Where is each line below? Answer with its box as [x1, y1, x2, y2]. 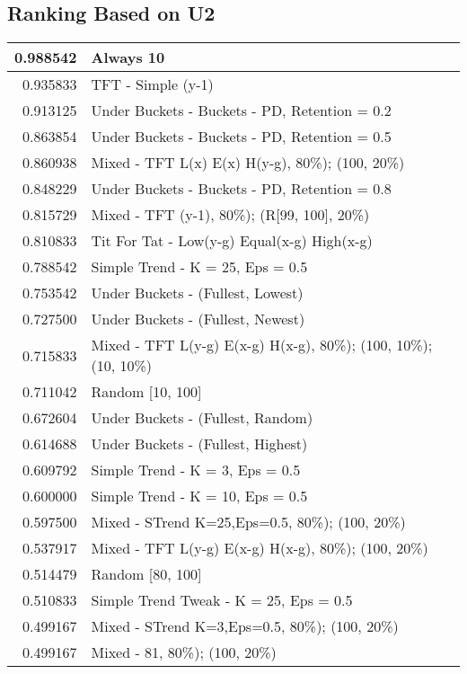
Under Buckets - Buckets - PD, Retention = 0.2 [91, 100, 392, 121]
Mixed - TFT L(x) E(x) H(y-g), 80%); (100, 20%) [91, 152, 405, 173]
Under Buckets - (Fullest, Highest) [91, 433, 308, 455]
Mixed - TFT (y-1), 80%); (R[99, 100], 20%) [91, 204, 370, 226]
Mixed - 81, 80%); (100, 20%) [91, 642, 277, 663]
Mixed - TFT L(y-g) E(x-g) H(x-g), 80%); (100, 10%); [91, 334, 433, 356]
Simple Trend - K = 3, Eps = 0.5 [91, 459, 301, 481]
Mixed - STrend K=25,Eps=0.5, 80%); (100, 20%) [91, 511, 406, 533]
